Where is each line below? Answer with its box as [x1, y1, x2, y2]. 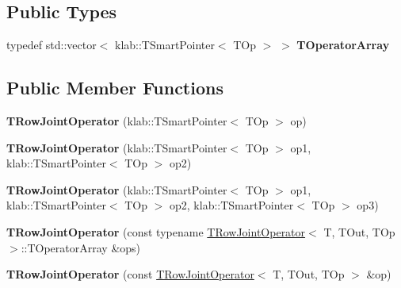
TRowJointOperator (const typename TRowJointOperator [6, 223, 306, 240]
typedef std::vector [6, 36, 97, 53]
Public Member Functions [6, 75, 223, 100]
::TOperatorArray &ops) [21, 239, 141, 255]
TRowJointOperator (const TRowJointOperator [6, 266, 254, 282]
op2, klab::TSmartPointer [170, 197, 294, 213]
